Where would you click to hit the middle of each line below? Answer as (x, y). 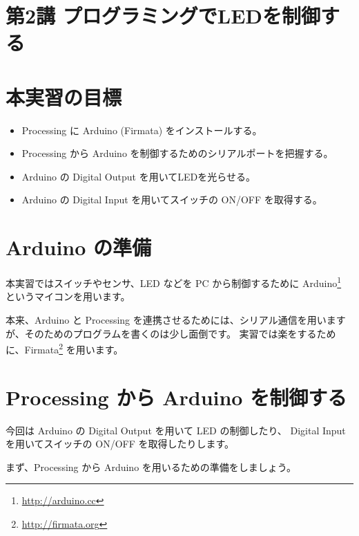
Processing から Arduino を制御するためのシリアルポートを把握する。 (177, 153)
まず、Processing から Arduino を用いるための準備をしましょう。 (151, 466)
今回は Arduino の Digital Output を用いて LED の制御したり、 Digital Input (176, 430)
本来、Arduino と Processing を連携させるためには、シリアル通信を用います (176, 320)
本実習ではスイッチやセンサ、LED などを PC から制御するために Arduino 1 (174, 282)
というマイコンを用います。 (68, 296)
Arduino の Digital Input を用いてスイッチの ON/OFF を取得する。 (172, 200)
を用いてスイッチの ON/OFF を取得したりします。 (120, 444)
